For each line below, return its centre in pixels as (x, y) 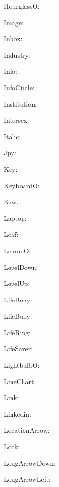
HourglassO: (22, 6)
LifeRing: (18, 332)
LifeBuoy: (18, 316)
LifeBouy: (18, 299)
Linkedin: (18, 413)
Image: (14, 22)
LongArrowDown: (30, 462)
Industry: (18, 55)
